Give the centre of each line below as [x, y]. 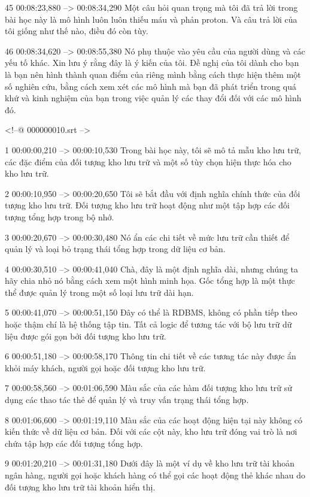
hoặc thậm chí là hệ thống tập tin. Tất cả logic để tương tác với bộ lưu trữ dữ [148, 324]
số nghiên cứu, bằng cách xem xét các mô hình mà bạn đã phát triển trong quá [151, 86]
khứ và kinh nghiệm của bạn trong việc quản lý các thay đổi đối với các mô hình [153, 98]
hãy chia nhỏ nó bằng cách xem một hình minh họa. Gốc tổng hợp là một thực [150, 281]
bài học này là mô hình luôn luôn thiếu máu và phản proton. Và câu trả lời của [151, 19]
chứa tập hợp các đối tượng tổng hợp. [74, 443]
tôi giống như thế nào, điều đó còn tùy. [77, 31]
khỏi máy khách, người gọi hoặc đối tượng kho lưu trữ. [105, 367]
